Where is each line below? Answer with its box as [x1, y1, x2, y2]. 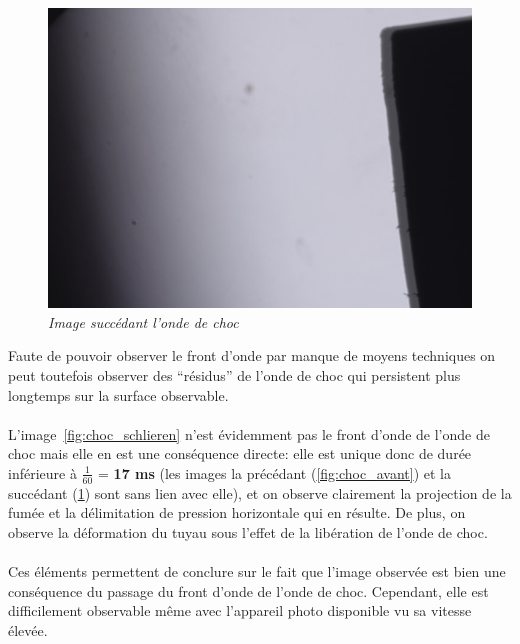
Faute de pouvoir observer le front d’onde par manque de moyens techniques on [8, 345, 496, 366]
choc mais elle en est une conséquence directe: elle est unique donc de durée [8, 443, 472, 464]
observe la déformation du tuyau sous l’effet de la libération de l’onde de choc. [8, 521, 488, 542]
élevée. [8, 619, 48, 640]
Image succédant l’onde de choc [48, 311, 239, 332]
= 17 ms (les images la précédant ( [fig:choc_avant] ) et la [98, 462, 451, 483]
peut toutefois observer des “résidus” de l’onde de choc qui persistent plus [8, 364, 461, 385]
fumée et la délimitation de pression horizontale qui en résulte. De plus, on [8, 502, 466, 523]
